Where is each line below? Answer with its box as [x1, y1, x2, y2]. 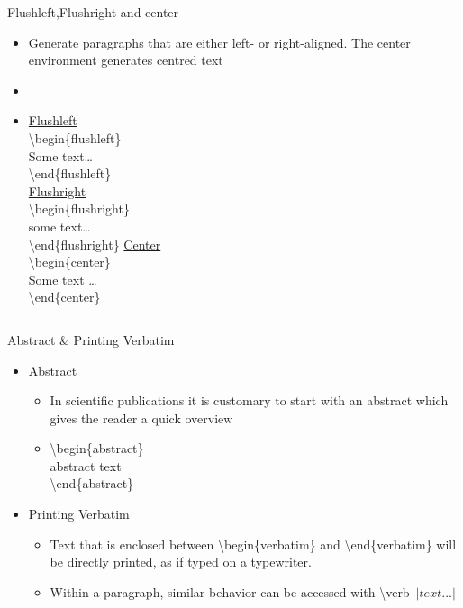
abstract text [50, 456, 122, 475]
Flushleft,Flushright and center [7, 3, 179, 21]
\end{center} [28, 287, 101, 306]
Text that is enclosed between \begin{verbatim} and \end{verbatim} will [50, 534, 457, 553]
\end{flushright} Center [28, 234, 161, 253]
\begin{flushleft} [28, 128, 122, 147]
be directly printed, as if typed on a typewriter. [50, 552, 312, 571]
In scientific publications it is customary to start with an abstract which [50, 391, 449, 410]
